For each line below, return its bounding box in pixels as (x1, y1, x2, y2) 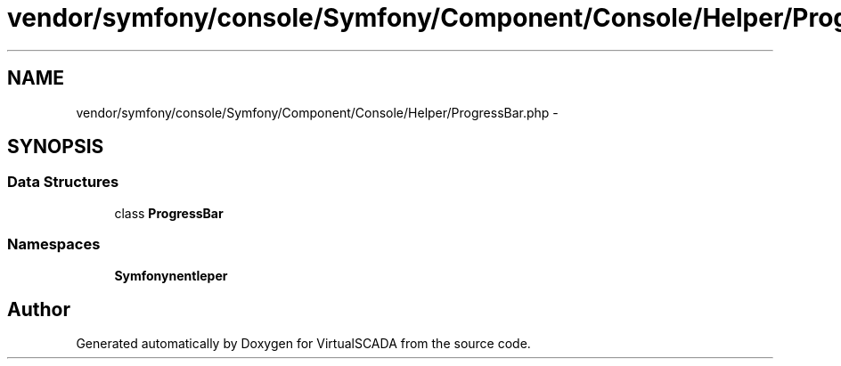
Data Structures (7, 173, 119, 191)
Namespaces (7, 235, 101, 254)
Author (7, 297, 70, 321)
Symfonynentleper (114, 267, 228, 283)
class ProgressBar (114, 205, 224, 221)
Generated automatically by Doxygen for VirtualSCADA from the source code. (76, 336, 531, 352)
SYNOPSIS (7, 135, 104, 159)
